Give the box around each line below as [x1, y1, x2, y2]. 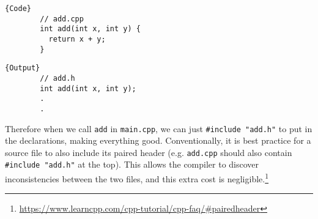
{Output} [5, 64, 40, 73]
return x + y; [48, 34, 106, 43]
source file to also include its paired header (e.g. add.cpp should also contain [5, 146, 292, 158]
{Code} [5, 4, 31, 13]
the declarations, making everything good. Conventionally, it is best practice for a [5, 134, 311, 147]
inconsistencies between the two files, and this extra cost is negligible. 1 [5, 171, 269, 185]
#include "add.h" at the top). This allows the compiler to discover [5, 158, 259, 171]
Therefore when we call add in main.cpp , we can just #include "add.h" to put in [5, 122, 312, 135]
